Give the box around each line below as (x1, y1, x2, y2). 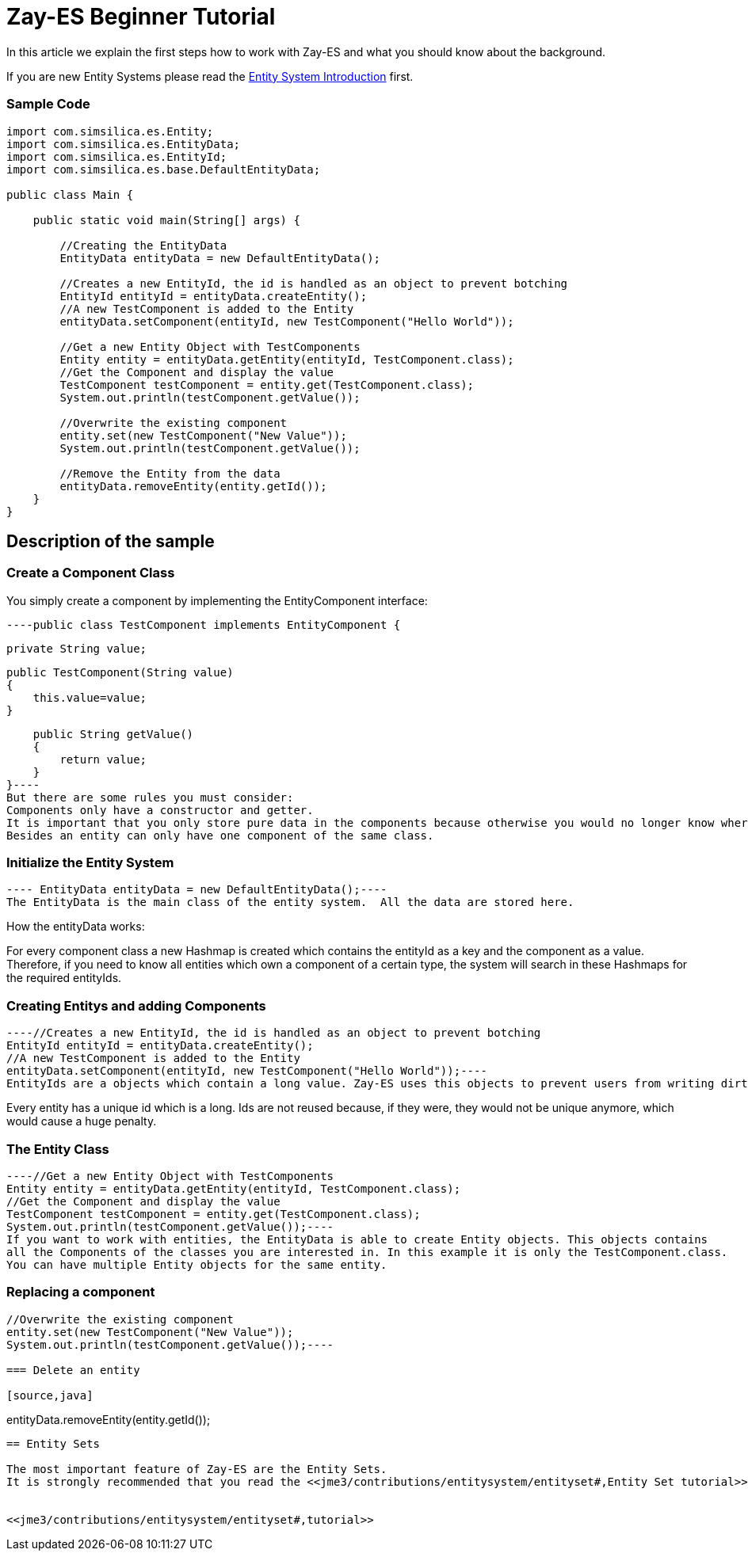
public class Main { (6, 188, 134, 201)
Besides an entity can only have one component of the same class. (6, 828, 434, 842)
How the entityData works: (6, 919, 145, 934)
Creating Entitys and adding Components (6, 997, 266, 1014)
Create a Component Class (6, 565, 175, 581)
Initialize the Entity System (6, 855, 174, 871)
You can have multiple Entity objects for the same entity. (6, 1258, 387, 1271)
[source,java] (6, 1388, 93, 1402)
